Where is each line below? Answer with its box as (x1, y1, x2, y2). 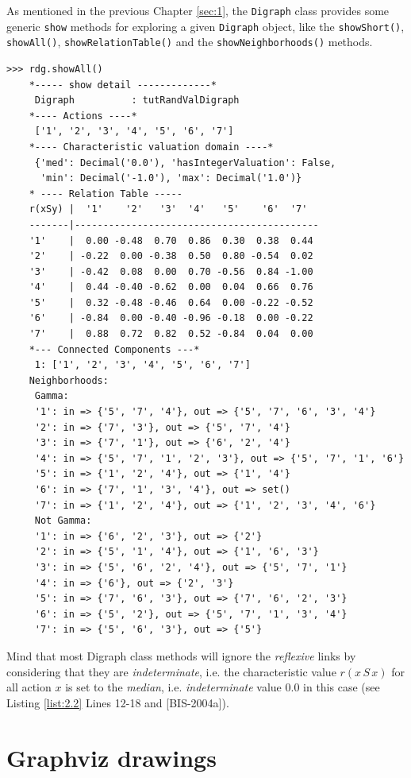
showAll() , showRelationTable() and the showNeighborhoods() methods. (6, 33, 373, 50)
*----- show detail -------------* (29, 79, 217, 91)
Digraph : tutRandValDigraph (34, 95, 240, 106)
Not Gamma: (34, 515, 92, 527)
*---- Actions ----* (29, 110, 137, 122)
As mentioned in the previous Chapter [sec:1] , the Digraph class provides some (6, 2, 390, 18)
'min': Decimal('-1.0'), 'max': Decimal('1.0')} (40, 172, 302, 184)
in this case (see (303, 679, 380, 695)
